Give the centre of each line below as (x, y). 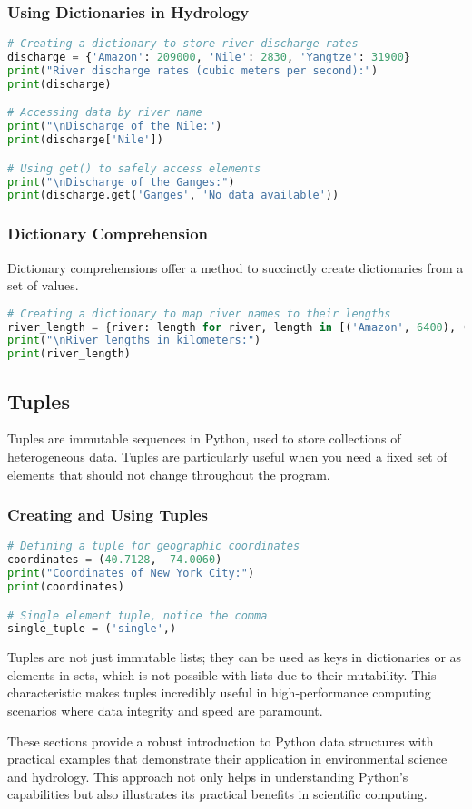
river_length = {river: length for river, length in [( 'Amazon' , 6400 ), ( (238, 327)
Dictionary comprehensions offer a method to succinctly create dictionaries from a (236, 267)
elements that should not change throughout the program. (169, 474)
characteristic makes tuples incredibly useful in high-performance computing (219, 692)
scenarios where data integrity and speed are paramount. (165, 711)
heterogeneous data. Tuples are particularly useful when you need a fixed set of (227, 456)
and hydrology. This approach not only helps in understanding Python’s (208, 776)
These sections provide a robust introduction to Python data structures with (221, 741)
